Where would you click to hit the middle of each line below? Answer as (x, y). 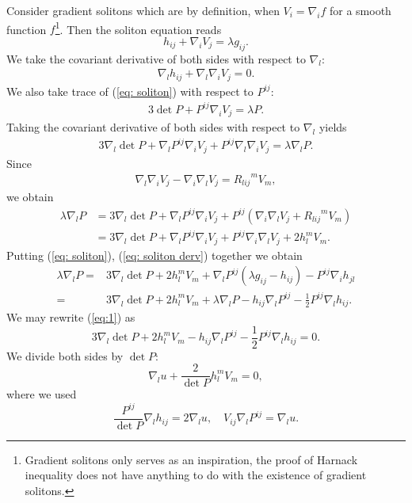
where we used (42, 394)
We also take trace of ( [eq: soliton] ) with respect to (130, 91)
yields (333, 127)
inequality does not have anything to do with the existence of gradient (196, 475)
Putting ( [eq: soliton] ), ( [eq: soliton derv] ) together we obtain (154, 255)
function (27, 29)
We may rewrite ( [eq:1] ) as (71, 317)
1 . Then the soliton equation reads (138, 28)
